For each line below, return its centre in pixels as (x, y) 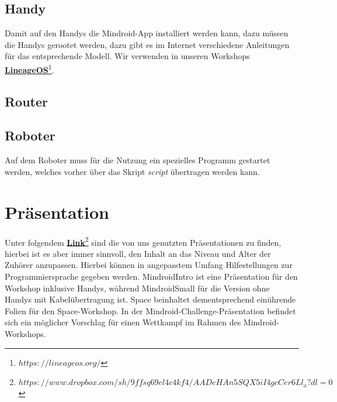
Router (27, 101)
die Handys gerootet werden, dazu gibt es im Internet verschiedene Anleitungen (147, 44)
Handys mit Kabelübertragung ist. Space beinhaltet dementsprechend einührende (150, 299)
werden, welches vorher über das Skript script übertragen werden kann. (132, 171)
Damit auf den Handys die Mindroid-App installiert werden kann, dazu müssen (147, 33)
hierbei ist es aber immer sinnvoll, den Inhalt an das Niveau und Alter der (138, 253)
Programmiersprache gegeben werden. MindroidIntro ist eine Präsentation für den (151, 276)
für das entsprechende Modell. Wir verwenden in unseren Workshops (127, 56)
